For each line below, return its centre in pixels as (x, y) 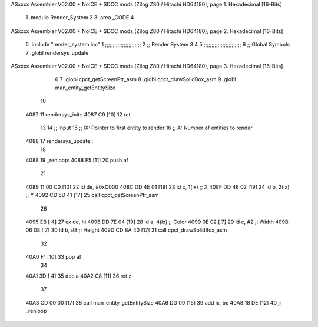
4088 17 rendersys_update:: (59, 141)
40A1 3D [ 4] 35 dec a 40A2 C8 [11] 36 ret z (79, 276)
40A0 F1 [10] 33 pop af (54, 257)
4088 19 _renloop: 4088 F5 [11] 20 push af (77, 160)
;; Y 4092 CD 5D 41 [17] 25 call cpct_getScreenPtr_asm (92, 195)
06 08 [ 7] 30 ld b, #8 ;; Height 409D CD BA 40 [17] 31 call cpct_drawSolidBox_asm (126, 230)
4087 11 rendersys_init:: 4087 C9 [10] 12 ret (78, 114)
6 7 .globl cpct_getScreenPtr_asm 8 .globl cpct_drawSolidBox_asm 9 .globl (145, 79)
